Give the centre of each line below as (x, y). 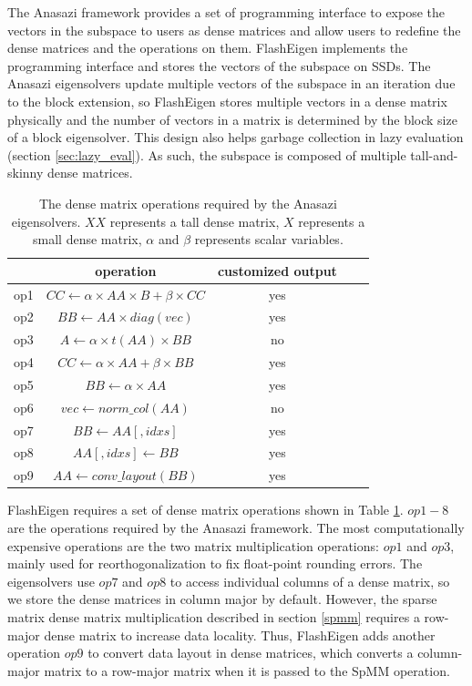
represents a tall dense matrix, (195, 221)
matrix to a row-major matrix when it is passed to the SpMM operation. (247, 670)
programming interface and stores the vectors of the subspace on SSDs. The (219, 65)
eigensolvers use (51, 581)
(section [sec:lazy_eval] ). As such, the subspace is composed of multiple (207, 154)
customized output (277, 270)
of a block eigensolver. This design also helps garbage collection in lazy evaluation (236, 137)
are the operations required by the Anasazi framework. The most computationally (236, 527)
